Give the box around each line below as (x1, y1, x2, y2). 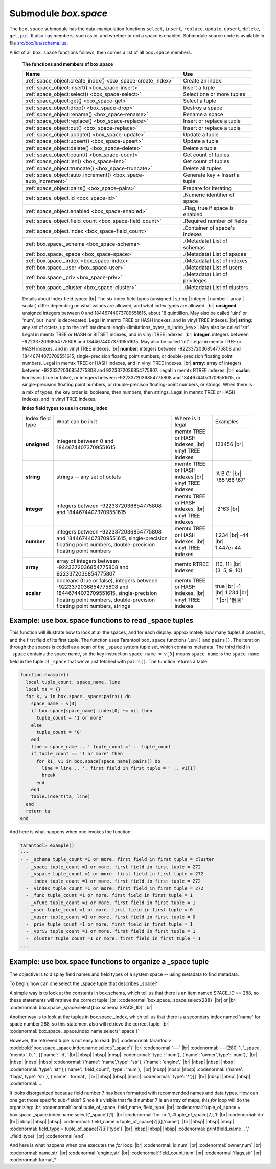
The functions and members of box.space (22, 61, 113, 67)
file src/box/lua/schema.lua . (9, 40, 68, 46)
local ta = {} (26, 686, 61, 692)
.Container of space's (183, 224, 235, 231)
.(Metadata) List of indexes (183, 257, 248, 264)
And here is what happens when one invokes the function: (9, 828, 132, 835)
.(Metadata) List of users (183, 264, 243, 271)
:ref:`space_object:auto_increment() (25, 171, 112, 178)
